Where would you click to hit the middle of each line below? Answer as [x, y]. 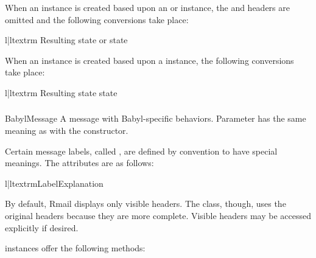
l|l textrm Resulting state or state [66, 40]
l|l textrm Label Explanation [54, 183]
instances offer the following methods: [75, 248]
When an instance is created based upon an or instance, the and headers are [147, 7]
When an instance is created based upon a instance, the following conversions [149, 60]
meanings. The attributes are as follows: [79, 163]
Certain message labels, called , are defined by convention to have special [141, 151]
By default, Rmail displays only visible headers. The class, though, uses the [146, 204]
